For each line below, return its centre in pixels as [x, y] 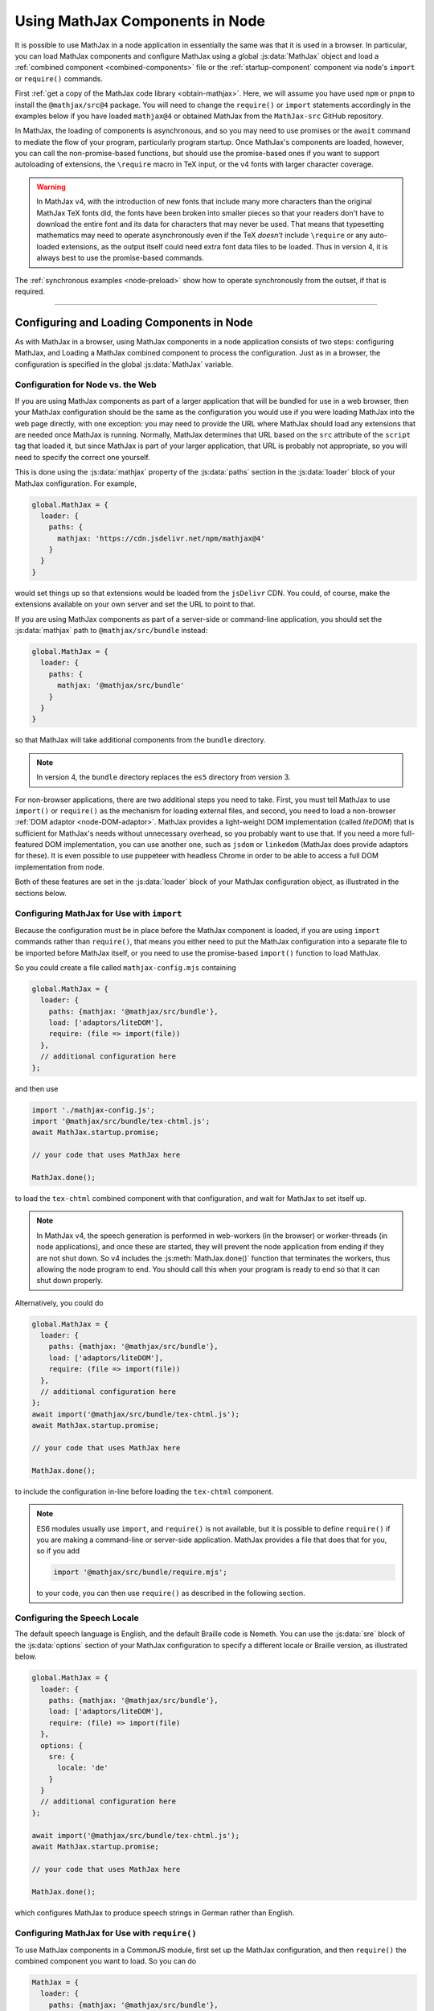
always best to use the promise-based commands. [121, 258]
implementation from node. [59, 867]
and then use [37, 1088]
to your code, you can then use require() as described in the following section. [171, 1594]
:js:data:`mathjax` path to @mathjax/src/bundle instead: [111, 631]
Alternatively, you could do [59, 1302]
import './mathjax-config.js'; [94, 1110]
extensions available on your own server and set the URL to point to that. [135, 604]
